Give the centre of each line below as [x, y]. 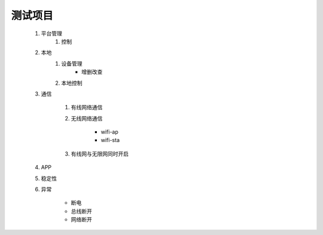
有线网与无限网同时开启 [100, 154]
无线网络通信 [87, 118]
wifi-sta [110, 140]
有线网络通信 [87, 107]
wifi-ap [110, 132]
